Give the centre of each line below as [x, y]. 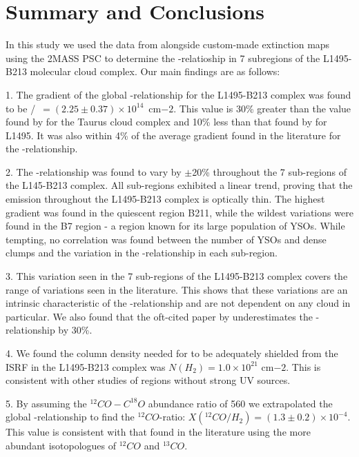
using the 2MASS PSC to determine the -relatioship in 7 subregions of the [163, 58]
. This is [303, 366]
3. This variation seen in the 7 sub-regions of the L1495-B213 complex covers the [177, 276]
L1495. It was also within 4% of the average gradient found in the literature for [173, 135]
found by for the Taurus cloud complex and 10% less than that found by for [166, 122]
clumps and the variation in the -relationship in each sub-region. [142, 253]
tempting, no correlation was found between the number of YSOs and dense [166, 239]
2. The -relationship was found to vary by [94, 171]
